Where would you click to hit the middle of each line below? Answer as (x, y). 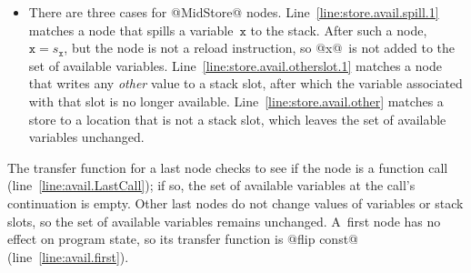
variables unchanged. (86, 137)
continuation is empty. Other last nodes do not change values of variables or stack (235, 202)
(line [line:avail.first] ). (68, 256)
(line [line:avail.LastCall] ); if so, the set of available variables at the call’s (211, 185)
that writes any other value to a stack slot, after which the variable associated (246, 83)
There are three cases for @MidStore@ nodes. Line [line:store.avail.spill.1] (234, 12)
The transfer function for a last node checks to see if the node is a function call (228, 167)
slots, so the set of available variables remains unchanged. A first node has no (224, 221)
